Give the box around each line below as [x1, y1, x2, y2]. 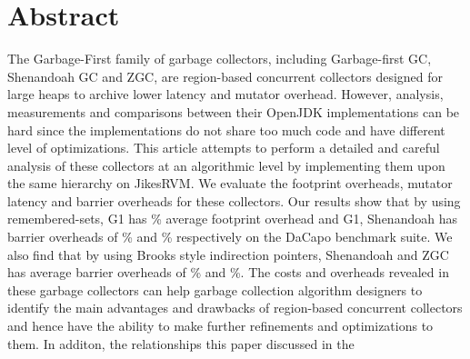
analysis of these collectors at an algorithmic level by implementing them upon [7, 155, 445, 175]
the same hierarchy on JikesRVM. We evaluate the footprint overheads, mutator [7, 174, 453, 193]
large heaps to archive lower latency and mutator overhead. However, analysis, [7, 85, 444, 104]
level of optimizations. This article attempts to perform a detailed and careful [7, 138, 440, 157]
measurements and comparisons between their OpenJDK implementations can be [7, 102, 460, 121]
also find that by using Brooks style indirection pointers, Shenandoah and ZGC [7, 244, 449, 264]
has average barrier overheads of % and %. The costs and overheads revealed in [7, 263, 449, 282]
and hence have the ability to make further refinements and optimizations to [7, 316, 434, 335]
